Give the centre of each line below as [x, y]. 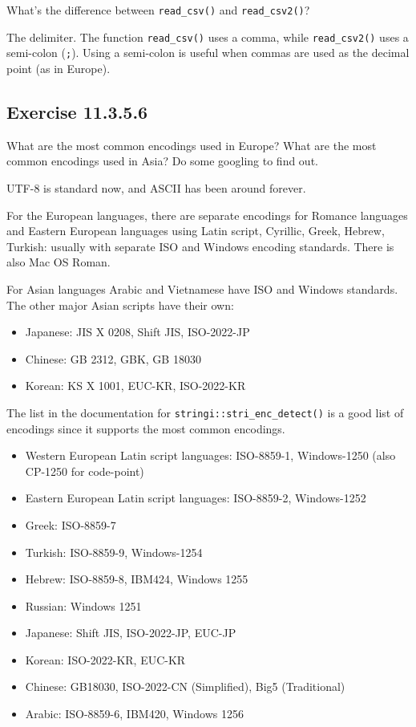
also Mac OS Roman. [59, 262]
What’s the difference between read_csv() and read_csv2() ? [158, 10]
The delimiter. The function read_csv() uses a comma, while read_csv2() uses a [208, 37]
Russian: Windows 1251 [83, 605]
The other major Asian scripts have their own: [120, 305]
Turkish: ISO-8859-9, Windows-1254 [114, 552]
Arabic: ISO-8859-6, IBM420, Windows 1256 [134, 714]
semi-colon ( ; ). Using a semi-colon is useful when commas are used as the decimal [208, 53]
